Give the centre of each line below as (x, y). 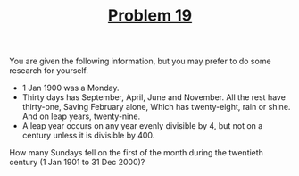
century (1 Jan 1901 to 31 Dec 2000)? (77, 163)
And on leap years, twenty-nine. (81, 116)
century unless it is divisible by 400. (88, 136)
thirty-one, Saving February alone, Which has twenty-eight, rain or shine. (156, 107)
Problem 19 (150, 16)
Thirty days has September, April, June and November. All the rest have (154, 97)
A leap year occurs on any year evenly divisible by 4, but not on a (142, 126)
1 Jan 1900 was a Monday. (71, 88)
